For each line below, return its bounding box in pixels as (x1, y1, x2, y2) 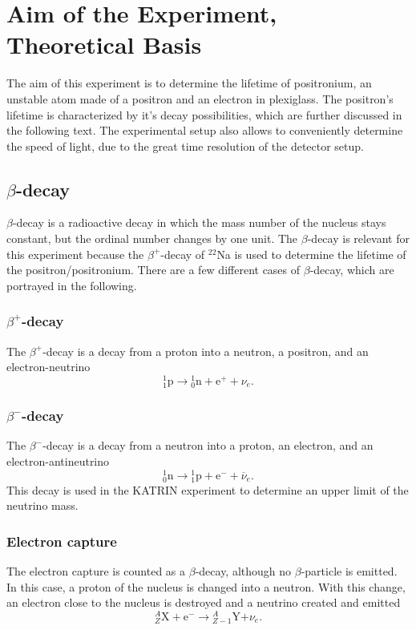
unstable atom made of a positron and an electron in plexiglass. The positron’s (6, 90, 394, 107)
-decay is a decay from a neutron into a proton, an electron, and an (42, 437, 374, 454)
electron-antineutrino (6, 452, 110, 469)
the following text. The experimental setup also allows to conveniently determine (6, 122, 403, 139)
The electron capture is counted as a (6, 563, 186, 580)
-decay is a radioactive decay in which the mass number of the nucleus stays (12, 214, 386, 231)
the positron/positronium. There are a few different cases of (6, 261, 301, 278)
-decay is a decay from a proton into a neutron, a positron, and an (42, 342, 369, 359)
